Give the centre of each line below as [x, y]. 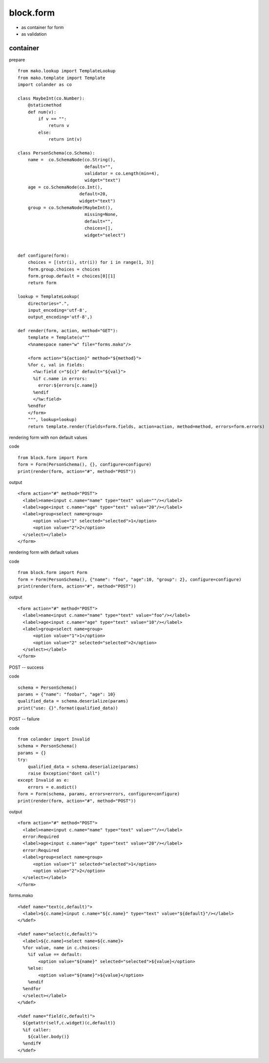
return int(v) [65, 139]
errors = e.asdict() [52, 787]
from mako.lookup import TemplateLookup [67, 71]
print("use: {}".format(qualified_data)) [68, 708]
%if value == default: [55, 955]
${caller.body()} [48, 1037]
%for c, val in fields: [56, 365]
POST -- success [26, 667]
